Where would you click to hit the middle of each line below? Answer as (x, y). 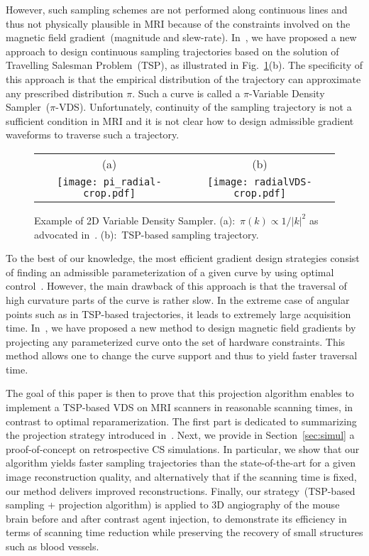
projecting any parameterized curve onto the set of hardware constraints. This (176, 341)
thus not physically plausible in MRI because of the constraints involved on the (178, 23)
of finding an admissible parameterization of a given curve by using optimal (170, 272)
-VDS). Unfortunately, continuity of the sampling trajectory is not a (204, 107)
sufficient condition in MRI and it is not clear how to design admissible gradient (180, 120)
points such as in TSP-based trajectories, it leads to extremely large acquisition (178, 314)
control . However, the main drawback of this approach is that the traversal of (176, 286)
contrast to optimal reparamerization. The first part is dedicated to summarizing (181, 421)
